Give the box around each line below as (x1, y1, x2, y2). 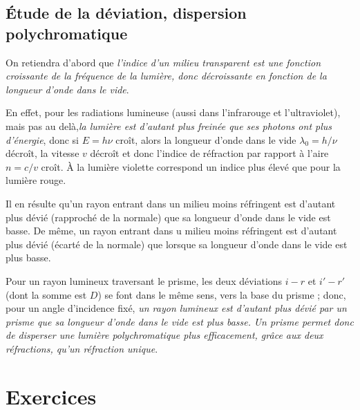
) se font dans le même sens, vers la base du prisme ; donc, (97, 287, 346, 301)
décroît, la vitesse (6, 146, 79, 160)
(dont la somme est (6, 287, 87, 301)
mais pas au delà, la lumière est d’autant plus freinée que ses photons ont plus (6, 118, 332, 133)
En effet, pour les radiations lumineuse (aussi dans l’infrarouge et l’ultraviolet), (6, 105, 341, 120)
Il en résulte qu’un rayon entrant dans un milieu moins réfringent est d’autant (6, 196, 336, 210)
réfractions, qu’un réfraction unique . (6, 341, 158, 355)
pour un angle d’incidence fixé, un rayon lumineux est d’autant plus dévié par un (6, 301, 347, 315)
